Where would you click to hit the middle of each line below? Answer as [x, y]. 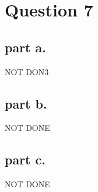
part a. [25, 47]
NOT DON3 [27, 71]
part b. [26, 103]
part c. [25, 159]
